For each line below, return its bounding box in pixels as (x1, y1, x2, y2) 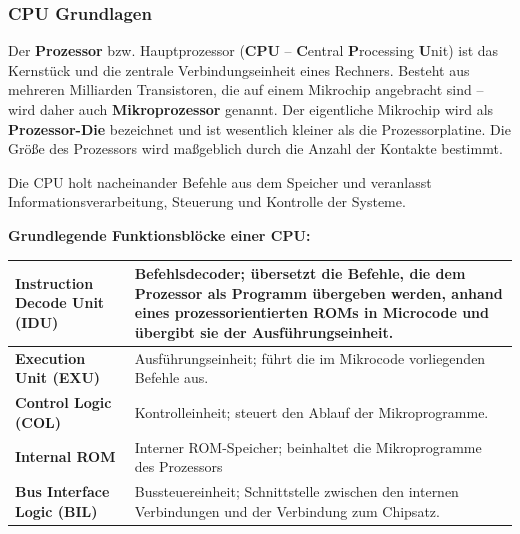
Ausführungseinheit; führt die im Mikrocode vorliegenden (134, 347, 486, 368)
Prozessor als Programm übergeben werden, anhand (134, 282, 503, 303)
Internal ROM (15, 446, 116, 467)
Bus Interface (15, 481, 110, 501)
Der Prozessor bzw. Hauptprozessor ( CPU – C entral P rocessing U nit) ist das (8, 40, 499, 61)
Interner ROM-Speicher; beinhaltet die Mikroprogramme (134, 436, 482, 457)
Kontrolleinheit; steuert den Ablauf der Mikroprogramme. (134, 401, 489, 422)
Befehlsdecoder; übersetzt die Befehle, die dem (134, 263, 466, 284)
